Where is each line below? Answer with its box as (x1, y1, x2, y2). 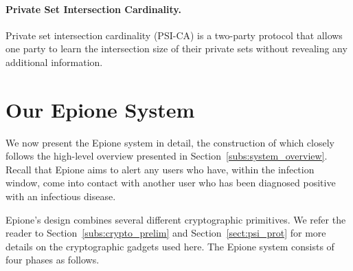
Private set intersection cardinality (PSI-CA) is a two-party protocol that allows (5, 28, 343, 42)
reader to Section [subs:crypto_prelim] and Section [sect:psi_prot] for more (5, 226, 326, 240)
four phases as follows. (5, 252, 100, 267)
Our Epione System (5, 95, 195, 123)
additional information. (5, 54, 103, 69)
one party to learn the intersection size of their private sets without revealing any (5, 41, 348, 56)
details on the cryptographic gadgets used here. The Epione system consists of (5, 239, 334, 253)
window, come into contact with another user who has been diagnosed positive (5, 175, 336, 190)
